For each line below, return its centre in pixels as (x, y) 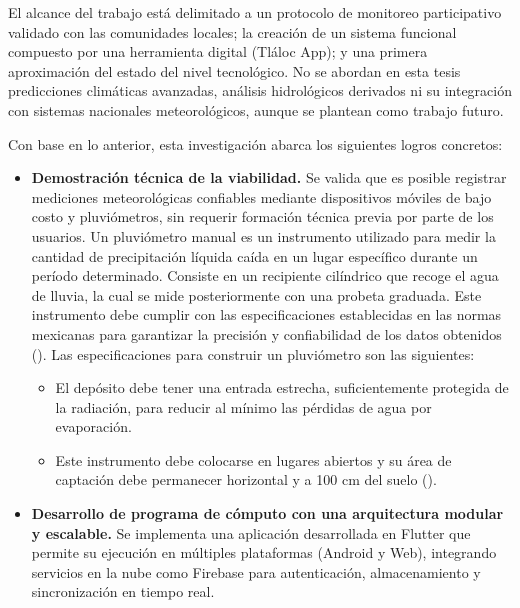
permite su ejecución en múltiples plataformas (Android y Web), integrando (264, 552)
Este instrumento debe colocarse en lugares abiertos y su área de (253, 459)
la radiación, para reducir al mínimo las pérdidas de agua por (243, 406)
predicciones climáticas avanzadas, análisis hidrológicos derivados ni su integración (260, 90)
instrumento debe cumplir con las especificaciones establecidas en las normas (266, 314)
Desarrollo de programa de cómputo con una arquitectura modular (267, 513)
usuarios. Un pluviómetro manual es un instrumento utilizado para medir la (263, 235)
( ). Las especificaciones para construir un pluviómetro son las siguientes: (253, 353)
